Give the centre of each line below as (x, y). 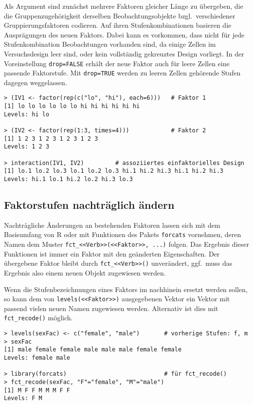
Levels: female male (37, 358)
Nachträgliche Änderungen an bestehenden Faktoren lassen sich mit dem (112, 225)
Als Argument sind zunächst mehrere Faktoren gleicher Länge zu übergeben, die (124, 6)
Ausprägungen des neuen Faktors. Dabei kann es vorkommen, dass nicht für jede (124, 34)
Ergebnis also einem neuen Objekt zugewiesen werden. (85, 273)
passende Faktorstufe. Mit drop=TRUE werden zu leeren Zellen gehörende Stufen (122, 73)
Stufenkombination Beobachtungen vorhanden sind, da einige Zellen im (110, 44)
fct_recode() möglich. (38, 318)
